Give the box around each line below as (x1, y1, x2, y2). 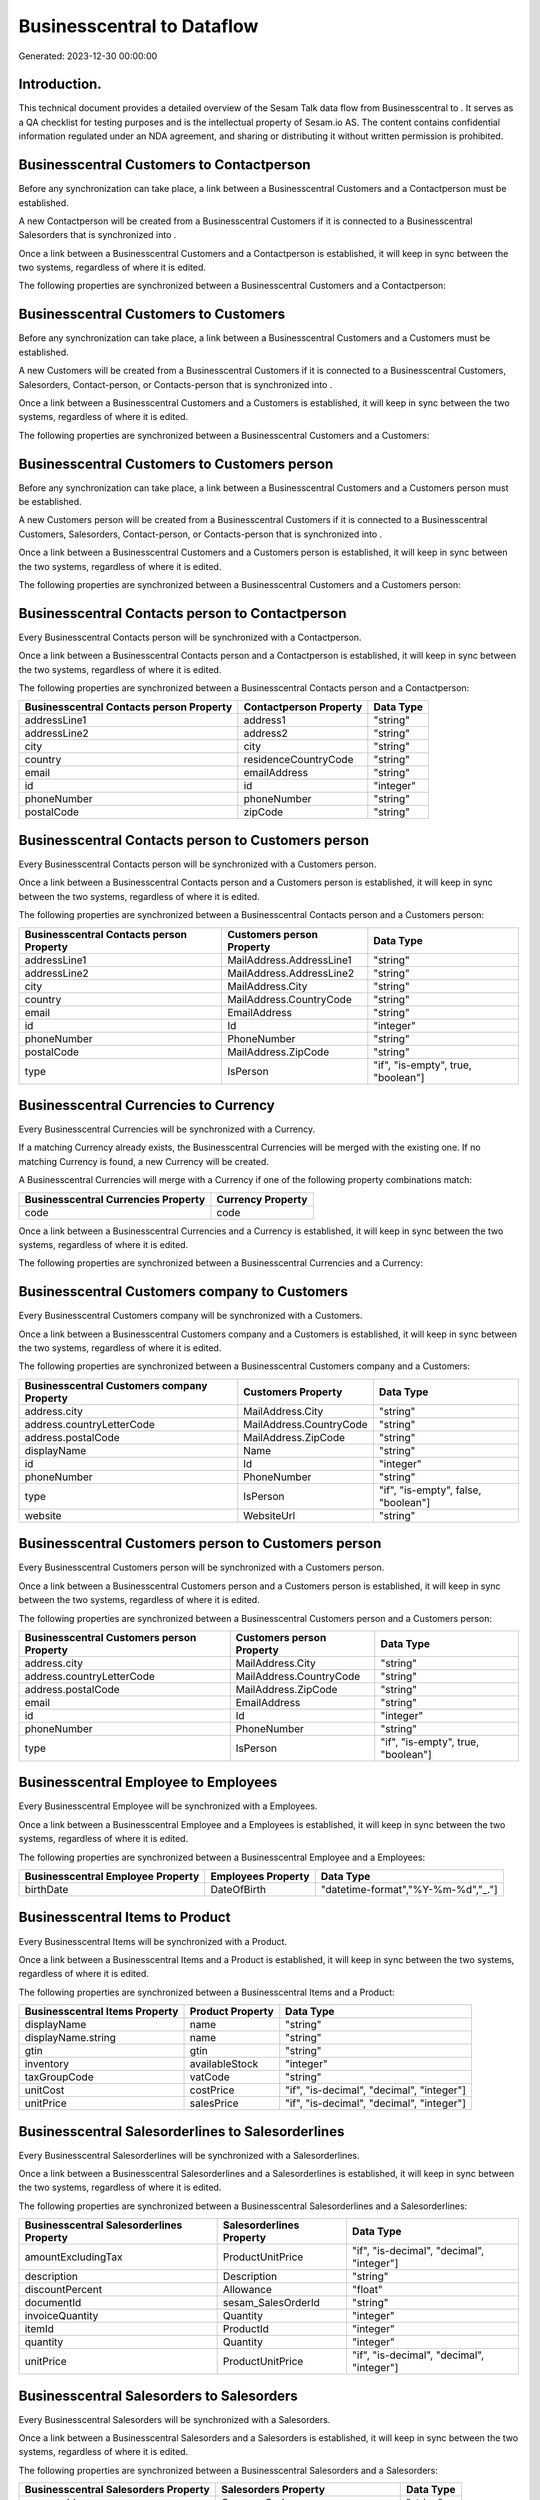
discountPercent (24, 2283, 103, 2297)
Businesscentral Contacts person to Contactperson (18, 605, 347, 622)
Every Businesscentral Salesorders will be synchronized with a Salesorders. (18, 2413, 331, 2425)
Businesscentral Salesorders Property (24, 2483, 210, 2497)
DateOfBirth (210, 1883, 267, 1897)
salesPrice (189, 2096, 239, 2110)
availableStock (189, 2057, 259, 2071)
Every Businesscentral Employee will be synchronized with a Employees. (18, 1800, 318, 1812)
